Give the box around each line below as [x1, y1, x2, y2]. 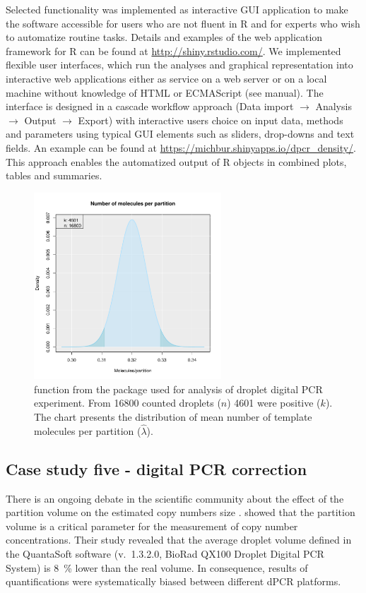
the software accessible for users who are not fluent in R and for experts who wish [6, 16, 360, 30]
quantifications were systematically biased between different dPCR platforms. [6, 574, 341, 589]
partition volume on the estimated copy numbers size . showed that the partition [6, 505, 355, 520]
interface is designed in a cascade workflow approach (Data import [6, 99, 294, 114]
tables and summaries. [6, 168, 102, 183]
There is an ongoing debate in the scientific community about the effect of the [6, 491, 344, 505]
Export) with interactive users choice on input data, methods [78, 112, 343, 127]
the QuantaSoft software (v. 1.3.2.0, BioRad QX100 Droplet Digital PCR [6, 546, 324, 561]
